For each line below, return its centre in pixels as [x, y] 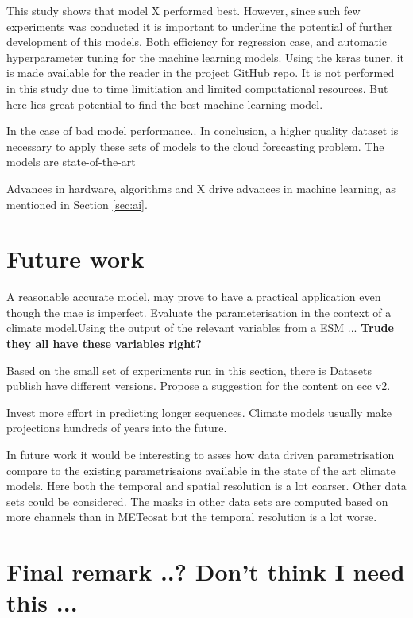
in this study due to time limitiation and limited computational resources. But [197, 88]
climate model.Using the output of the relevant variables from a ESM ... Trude [200, 328]
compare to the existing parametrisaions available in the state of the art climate [201, 470]
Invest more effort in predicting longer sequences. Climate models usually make [199, 412]
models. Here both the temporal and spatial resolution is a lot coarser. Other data [206, 486]
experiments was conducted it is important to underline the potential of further [200, 26]
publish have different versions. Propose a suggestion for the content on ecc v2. [199, 386]
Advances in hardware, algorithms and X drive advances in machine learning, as [201, 188]
